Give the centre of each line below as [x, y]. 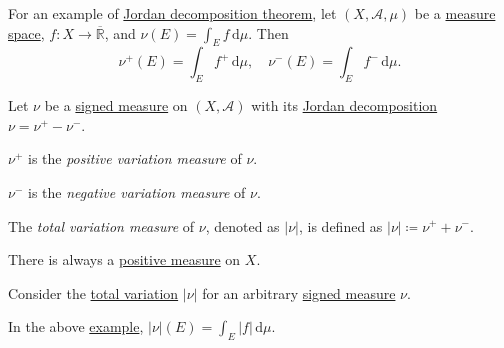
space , [26, 32]
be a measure [455, 13]
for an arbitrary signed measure [299, 292]
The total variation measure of [101, 225]
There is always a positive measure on [124, 259]
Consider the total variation [93, 292]
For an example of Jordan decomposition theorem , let [172, 13]
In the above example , [76, 326]
